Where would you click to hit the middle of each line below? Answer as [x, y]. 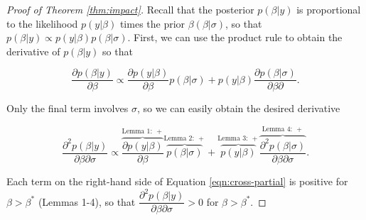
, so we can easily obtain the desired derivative [238, 108]
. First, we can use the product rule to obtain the [235, 37]
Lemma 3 [232, 138]
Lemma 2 [178, 138]
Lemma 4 [276, 129]
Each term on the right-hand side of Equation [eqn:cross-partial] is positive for [177, 181]
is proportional [329, 9]
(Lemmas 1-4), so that [87, 201]
